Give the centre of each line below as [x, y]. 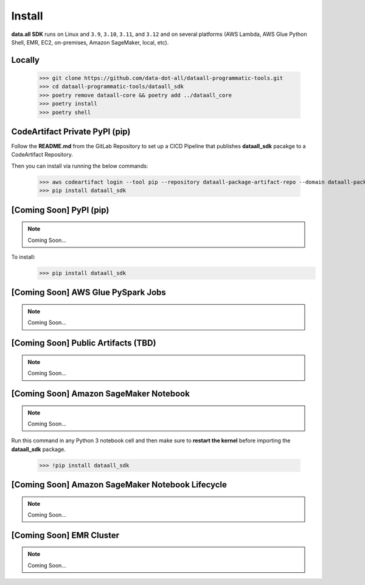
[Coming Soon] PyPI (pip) [60, 210]
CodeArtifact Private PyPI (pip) [71, 131]
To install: [23, 257]
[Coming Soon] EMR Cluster [65, 535]
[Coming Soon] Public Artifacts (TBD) [84, 343]
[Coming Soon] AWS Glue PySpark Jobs [89, 292]
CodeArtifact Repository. [42, 155]
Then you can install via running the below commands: [80, 166]
